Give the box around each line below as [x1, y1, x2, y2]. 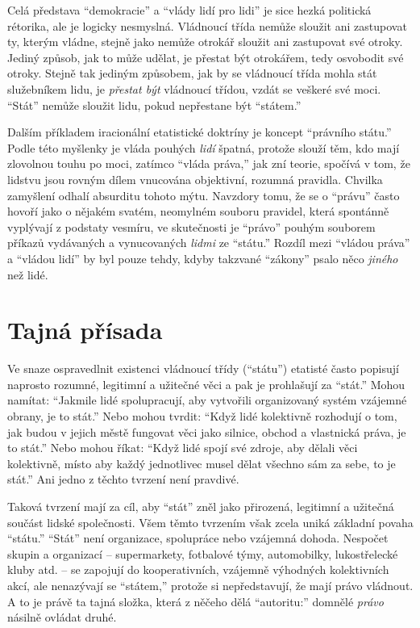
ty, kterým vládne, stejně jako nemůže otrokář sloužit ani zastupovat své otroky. [7, 33, 403, 50]
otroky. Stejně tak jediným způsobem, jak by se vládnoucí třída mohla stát [7, 65, 377, 82]
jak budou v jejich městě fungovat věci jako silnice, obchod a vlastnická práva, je [7, 423, 406, 440]
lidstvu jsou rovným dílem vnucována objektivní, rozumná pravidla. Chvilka [7, 170, 383, 187]
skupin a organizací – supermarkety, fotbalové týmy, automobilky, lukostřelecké [7, 545, 398, 562]
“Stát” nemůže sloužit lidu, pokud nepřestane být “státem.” [7, 96, 301, 113]
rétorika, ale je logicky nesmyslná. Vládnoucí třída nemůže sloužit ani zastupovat [7, 17, 407, 34]
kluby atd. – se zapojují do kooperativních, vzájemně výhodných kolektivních [7, 561, 389, 578]
